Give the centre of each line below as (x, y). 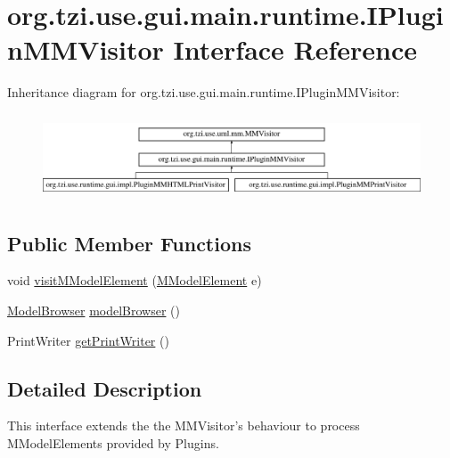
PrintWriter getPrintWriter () (88, 340)
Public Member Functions (129, 243)
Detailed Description (105, 388)
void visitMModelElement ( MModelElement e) (135, 280)
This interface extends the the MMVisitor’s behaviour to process (184, 425)
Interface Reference (295, 49)
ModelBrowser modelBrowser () (94, 311)
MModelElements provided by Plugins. (113, 443)
